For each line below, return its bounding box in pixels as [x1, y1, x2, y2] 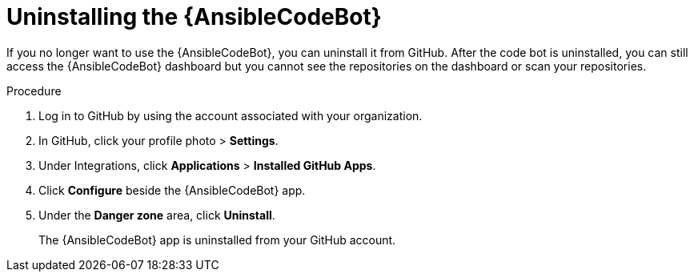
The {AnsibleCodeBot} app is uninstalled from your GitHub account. [38, 232, 396, 247]
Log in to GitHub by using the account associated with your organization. [38, 108, 423, 123]
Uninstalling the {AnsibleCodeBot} [6, 3, 382, 30]
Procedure [6, 83, 62, 98]
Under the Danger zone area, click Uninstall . [38, 207, 275, 222]
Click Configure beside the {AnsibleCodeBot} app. [38, 183, 306, 197]
